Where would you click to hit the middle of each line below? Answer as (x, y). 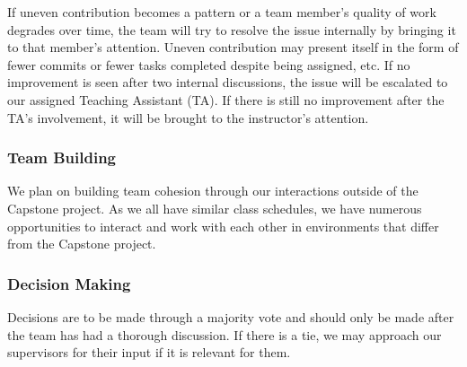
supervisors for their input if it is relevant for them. (149, 352)
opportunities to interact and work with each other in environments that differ (223, 226)
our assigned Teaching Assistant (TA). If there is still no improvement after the (226, 99)
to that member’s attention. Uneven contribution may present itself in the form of (233, 47)
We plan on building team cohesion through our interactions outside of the (213, 191)
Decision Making (69, 283)
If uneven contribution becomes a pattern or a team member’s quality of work (222, 12)
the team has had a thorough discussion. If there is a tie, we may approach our (225, 334)
